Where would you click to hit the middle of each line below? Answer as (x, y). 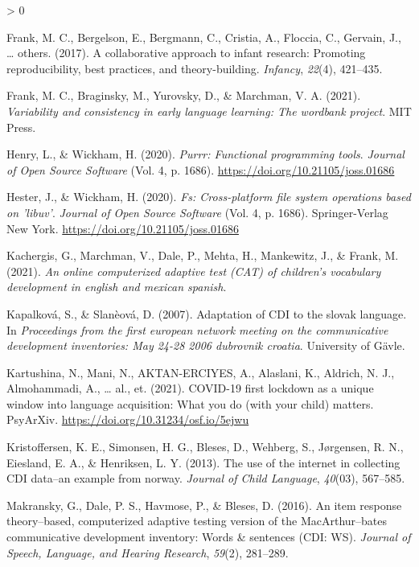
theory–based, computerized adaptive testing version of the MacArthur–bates (197, 521)
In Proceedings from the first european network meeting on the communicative (197, 329)
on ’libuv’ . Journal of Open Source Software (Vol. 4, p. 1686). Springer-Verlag (197, 212)
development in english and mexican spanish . (117, 287)
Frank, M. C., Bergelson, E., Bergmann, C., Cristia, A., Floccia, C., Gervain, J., (204, 37)
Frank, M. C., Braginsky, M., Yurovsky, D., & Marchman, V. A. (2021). (184, 95)
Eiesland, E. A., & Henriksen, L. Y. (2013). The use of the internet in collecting (203, 462)
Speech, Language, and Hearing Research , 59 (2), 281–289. (148, 552)
